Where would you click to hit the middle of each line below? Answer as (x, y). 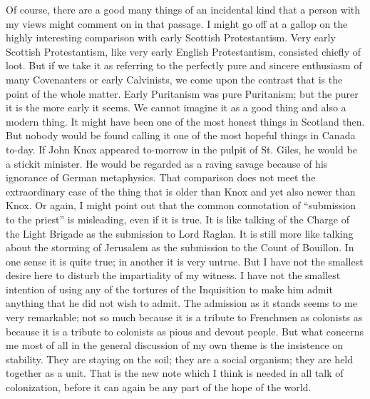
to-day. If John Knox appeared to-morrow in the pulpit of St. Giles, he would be (181, 149)
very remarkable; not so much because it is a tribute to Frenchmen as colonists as (184, 317)
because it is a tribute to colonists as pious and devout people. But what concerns (185, 331)
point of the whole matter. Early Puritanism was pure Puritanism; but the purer (182, 93)
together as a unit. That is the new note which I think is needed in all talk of (175, 373)
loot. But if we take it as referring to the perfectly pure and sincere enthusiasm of (184, 65)
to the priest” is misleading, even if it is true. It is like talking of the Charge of (178, 219)
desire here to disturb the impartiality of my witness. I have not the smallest (173, 275)
